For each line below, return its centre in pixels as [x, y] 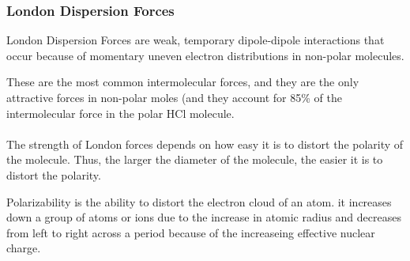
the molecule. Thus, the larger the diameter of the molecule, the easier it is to [195, 159]
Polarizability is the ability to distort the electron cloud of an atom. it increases [199, 201]
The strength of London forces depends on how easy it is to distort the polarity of [205, 144]
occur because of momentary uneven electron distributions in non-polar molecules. [205, 55]
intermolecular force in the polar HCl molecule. [120, 113]
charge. [24, 248]
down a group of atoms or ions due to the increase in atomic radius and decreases [204, 217]
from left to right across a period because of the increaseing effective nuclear [191, 232]
